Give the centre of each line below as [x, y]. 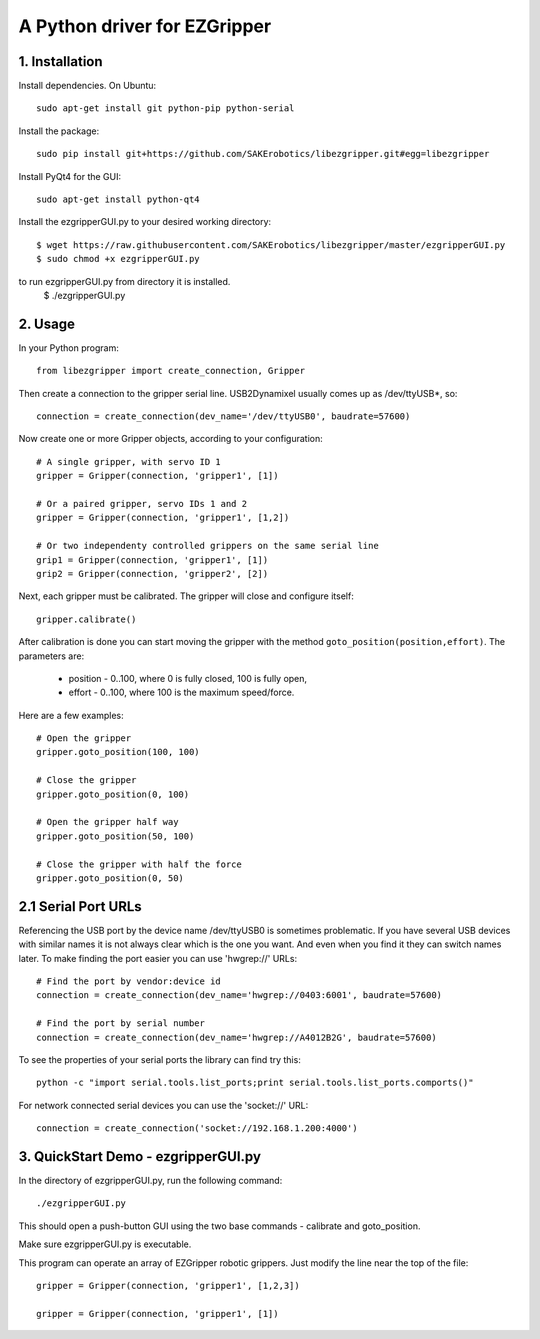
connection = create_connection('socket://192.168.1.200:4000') [197, 1128]
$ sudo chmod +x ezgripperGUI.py [118, 259]
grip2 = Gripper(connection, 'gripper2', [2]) [152, 573]
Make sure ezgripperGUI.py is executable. [105, 1244]
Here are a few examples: [71, 715]
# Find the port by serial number [120, 1023]
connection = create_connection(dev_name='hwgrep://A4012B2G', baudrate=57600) [236, 1037]
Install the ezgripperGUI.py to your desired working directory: [145, 222]
